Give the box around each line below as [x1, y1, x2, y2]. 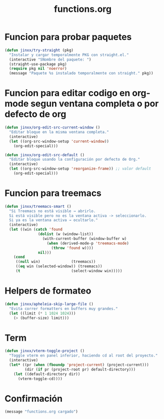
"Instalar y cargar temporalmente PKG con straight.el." [9, 52, 129, 58]
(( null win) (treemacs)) [15, 259, 96, 264]
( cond [13, 254, 25, 260]
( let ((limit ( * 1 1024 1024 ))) [9, 311, 76, 316]
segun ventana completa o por [30, 98, 159, 110]
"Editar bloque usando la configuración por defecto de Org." [9, 157, 140, 162]
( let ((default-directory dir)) [13, 371, 80, 376]
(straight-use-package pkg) [9, 61, 67, 66]
